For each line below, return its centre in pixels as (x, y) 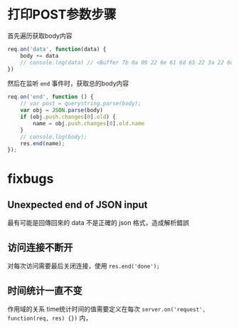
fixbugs (31, 178)
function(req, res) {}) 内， (50, 318)
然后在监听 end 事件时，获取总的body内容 (68, 83)
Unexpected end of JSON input (78, 205)
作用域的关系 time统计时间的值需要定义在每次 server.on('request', (107, 309)
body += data (39, 56)
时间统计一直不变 (45, 290)
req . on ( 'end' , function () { (51, 97)
